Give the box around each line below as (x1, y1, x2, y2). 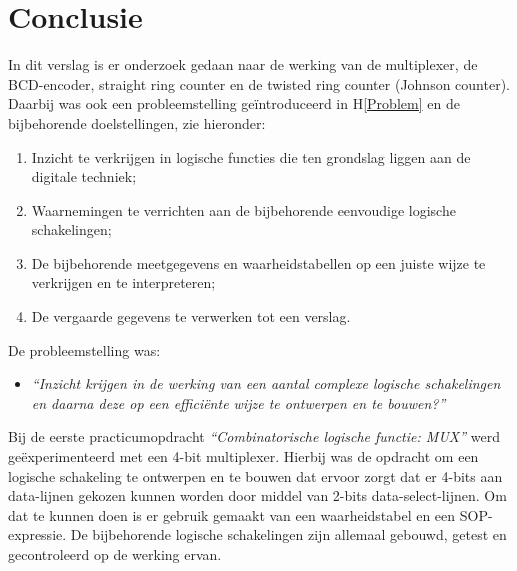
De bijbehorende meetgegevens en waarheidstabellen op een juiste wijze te (31, 252, 486, 273)
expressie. (8, 524, 67, 545)
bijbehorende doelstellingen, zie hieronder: (8, 112, 266, 133)
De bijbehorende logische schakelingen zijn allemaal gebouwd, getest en (70, 524, 507, 545)
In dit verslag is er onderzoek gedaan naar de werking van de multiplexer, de (8, 54, 478, 75)
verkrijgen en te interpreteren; (31, 272, 216, 293)
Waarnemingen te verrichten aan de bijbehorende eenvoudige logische (31, 199, 456, 220)
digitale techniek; (31, 166, 137, 187)
